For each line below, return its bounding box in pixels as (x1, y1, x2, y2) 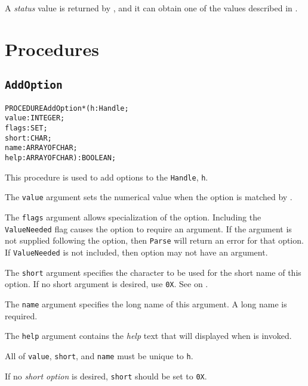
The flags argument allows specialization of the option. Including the (5, 211, 261, 223)
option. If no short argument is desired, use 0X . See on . (5, 278, 208, 290)
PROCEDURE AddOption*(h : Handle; (5, 104, 129, 113)
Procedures (5, 36, 99, 61)
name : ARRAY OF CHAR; (5, 144, 78, 152)
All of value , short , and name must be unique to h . (5, 349, 193, 362)
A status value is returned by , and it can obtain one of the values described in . (5, 2, 298, 14)
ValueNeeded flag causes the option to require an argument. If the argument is (5, 222, 292, 235)
